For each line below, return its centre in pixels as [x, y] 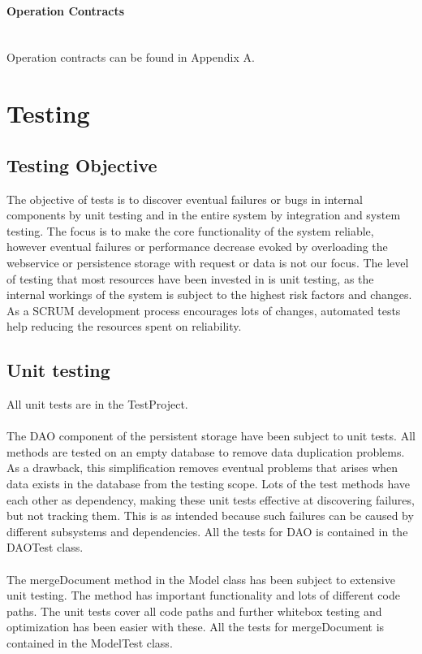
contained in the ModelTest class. [90, 643]
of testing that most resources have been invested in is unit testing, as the [190, 278]
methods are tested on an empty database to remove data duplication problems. [206, 451]
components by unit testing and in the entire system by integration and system [204, 215]
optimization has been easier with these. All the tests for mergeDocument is [196, 627]
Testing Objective [82, 165]
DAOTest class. [45, 547]
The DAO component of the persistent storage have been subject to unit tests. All [211, 436]
